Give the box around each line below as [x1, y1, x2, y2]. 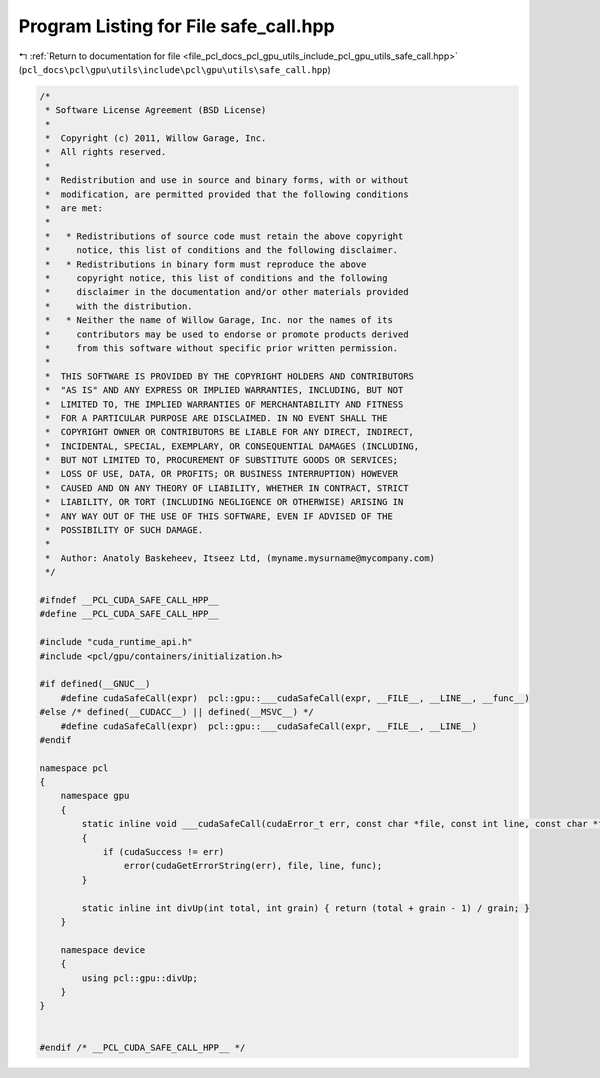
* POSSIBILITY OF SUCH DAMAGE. [45, 525, 204, 536]
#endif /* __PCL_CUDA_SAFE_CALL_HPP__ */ [39, 1042, 246, 1054]
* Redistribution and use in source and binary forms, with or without [45, 175, 409, 186]
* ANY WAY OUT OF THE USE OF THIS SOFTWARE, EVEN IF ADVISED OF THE [45, 510, 394, 522]
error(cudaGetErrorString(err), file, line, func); [123, 860, 383, 872]
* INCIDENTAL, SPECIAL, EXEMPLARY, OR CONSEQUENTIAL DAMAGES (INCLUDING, [45, 440, 420, 452]
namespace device [60, 944, 146, 955]
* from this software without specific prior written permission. [45, 342, 399, 354]
